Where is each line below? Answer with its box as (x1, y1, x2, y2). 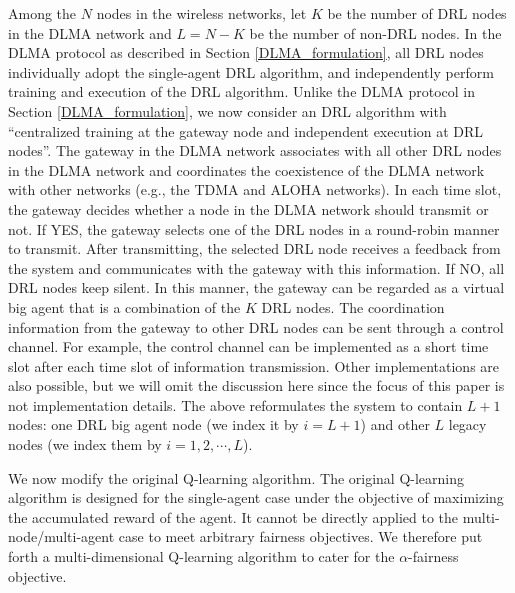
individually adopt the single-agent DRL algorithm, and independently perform (8, 61, 494, 82)
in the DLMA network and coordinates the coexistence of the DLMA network (8, 159, 485, 180)
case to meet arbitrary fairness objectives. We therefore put (118, 526, 483, 547)
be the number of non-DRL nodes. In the (249, 22, 502, 43)
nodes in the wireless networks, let (96, 3, 307, 23)
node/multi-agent (8, 526, 115, 547)
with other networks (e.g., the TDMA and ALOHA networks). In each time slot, (8, 179, 502, 200)
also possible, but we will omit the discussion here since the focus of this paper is (8, 375, 505, 396)
